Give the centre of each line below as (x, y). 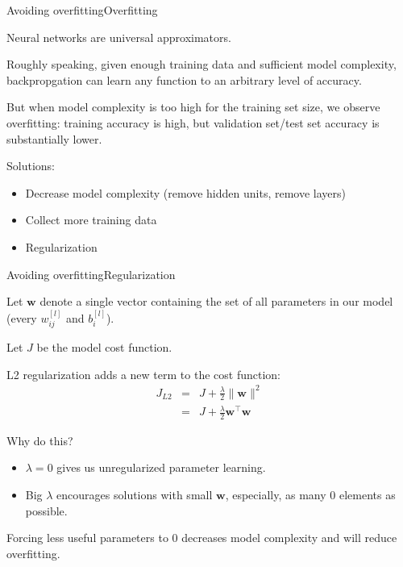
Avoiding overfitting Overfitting (82, 10)
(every (22, 317)
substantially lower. (54, 138)
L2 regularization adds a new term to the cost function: (143, 374)
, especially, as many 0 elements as (310, 495)
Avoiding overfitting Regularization (91, 274)
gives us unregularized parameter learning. (161, 467)
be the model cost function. (104, 346)
